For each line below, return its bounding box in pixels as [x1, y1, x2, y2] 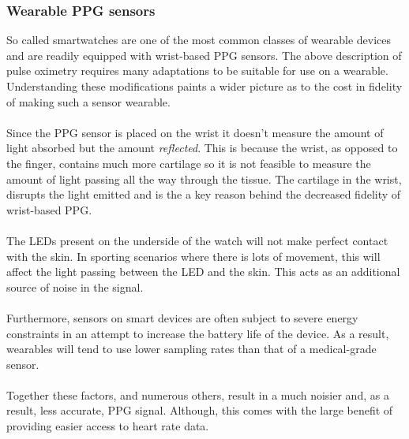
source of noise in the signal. [6, 278, 144, 295]
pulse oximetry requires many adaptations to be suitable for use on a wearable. [6, 62, 388, 79]
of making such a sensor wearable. [6, 93, 171, 110]
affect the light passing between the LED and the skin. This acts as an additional [6, 263, 400, 280]
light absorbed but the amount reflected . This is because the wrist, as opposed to [6, 140, 398, 156]
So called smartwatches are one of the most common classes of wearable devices [6, 32, 392, 48]
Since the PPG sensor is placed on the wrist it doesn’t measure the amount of [6, 124, 384, 140]
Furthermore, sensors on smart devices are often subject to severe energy [6, 309, 358, 326]
